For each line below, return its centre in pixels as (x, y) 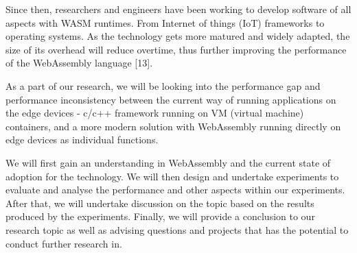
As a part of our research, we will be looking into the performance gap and (163, 85)
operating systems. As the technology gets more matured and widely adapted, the (178, 36)
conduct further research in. (64, 243)
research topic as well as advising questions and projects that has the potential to (177, 229)
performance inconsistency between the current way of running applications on (171, 99)
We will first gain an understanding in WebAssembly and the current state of (168, 162)
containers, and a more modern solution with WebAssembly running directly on (173, 126)
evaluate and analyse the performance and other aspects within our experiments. (175, 190)
